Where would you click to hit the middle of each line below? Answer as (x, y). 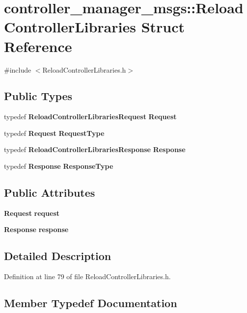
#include (18, 69)
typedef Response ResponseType (59, 166)
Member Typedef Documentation (91, 303)
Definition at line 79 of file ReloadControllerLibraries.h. (87, 276)
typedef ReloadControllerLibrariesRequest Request (90, 117)
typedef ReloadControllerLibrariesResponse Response (95, 149)
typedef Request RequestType (54, 133)
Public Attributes (50, 193)
